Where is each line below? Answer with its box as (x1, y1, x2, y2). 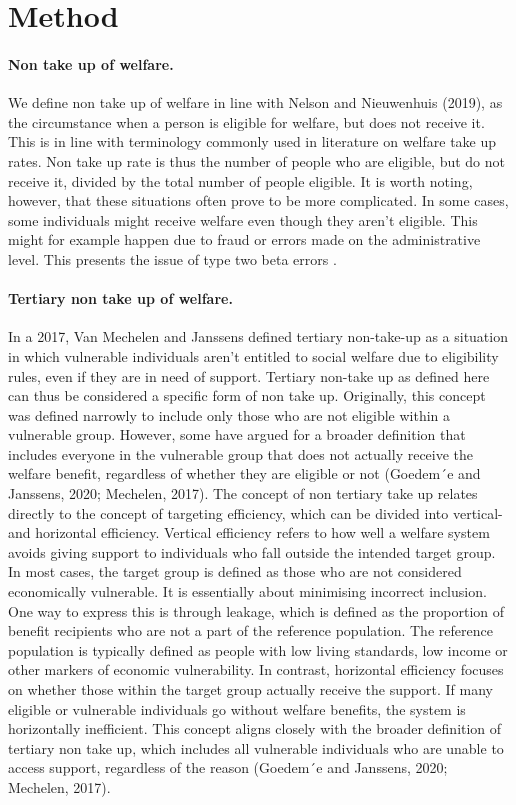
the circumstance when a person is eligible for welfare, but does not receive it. (8, 111, 485, 132)
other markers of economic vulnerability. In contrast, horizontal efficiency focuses (8, 659, 504, 680)
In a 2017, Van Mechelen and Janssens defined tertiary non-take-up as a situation (8, 326, 508, 347)
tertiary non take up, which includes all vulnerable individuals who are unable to (8, 737, 504, 758)
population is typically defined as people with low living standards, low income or (8, 639, 508, 660)
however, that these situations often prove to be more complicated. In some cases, (8, 190, 509, 211)
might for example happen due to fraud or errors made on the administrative (8, 229, 481, 250)
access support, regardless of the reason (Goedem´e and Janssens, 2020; (8, 757, 448, 778)
